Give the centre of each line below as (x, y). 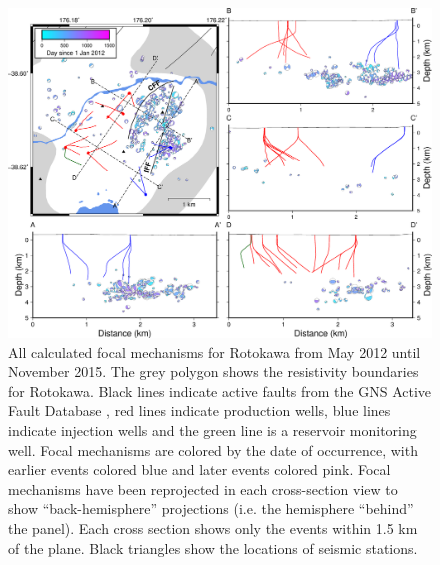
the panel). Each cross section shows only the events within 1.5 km (213, 527)
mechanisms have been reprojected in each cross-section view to (203, 488)
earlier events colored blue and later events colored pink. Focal (199, 469)
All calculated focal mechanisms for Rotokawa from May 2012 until (214, 351)
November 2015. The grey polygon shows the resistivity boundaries (213, 371)
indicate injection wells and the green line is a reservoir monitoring (212, 429)
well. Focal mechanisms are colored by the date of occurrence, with (213, 449)
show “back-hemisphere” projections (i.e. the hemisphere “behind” (211, 508)
